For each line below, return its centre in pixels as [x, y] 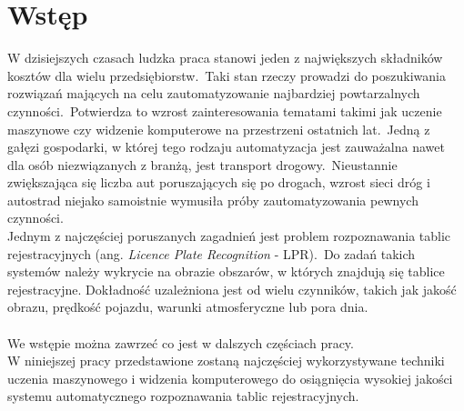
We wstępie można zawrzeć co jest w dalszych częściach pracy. [181, 342]
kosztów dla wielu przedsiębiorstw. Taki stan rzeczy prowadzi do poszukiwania [227, 75]
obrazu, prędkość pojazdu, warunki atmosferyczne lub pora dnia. [188, 307]
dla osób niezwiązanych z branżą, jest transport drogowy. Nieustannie [202, 164]
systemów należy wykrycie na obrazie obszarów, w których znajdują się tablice [226, 271]
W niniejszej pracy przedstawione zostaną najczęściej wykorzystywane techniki [226, 361]
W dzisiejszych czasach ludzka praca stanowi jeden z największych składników [225, 58]
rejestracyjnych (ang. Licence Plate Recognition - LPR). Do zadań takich [212, 253]
